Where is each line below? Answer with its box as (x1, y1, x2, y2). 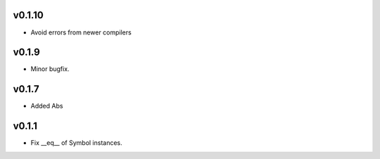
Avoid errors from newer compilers (30, 28, 132, 37)
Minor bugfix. (30, 65, 70, 73)
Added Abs (30, 102, 63, 110)
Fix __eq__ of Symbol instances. (30, 139, 122, 147)
